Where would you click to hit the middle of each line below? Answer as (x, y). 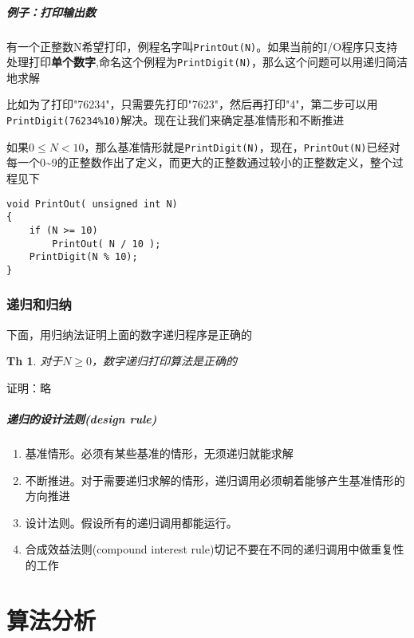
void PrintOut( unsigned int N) (92, 204)
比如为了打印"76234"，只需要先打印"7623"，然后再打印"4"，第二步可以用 (192, 104)
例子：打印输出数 (51, 12)
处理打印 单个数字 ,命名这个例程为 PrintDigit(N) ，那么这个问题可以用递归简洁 (207, 62)
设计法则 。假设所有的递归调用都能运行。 (131, 522)
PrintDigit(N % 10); (83, 257)
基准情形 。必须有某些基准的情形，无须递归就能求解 (159, 453)
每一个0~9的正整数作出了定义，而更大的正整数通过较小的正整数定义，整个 (199, 162)
